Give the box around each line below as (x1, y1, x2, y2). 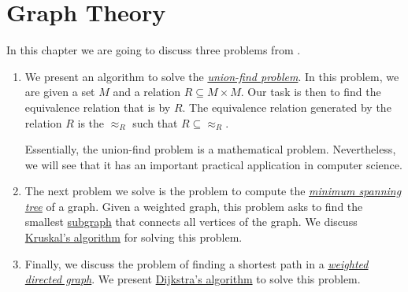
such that (132, 114, 178, 131)
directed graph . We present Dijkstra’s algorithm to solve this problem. (24, 271, 361, 287)
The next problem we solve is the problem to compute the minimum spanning (24, 183, 402, 199)
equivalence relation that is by (24, 98, 171, 115)
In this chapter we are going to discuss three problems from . (6, 42, 301, 58)
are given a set (24, 83, 95, 100)
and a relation (113, 83, 181, 100)
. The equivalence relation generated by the (182, 98, 391, 115)
